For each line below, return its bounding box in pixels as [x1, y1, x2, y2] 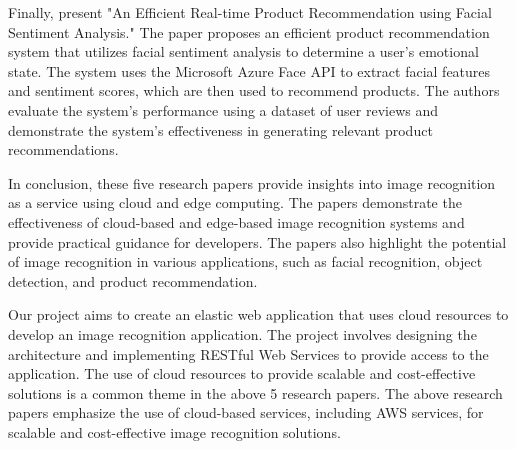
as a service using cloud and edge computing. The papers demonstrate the [8, 192, 462, 213]
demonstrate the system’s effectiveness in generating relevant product [8, 119, 433, 140]
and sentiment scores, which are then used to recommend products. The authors [8, 80, 500, 101]
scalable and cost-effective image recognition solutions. [8, 421, 341, 442]
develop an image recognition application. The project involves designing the [8, 323, 477, 344]
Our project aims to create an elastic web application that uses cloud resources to [8, 304, 509, 325]
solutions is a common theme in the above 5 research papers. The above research [8, 382, 503, 403]
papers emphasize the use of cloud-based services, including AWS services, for [8, 402, 484, 423]
